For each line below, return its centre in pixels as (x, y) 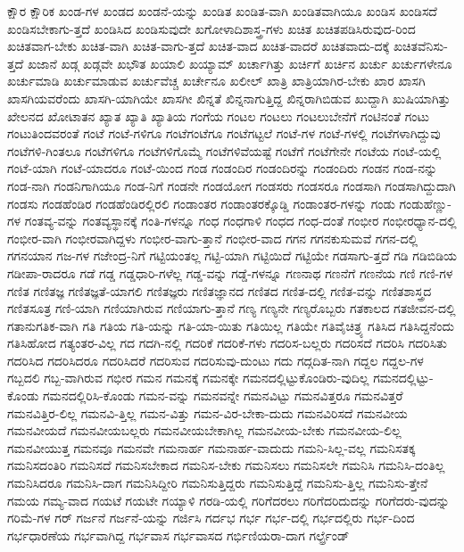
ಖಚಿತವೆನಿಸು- (420, 46)
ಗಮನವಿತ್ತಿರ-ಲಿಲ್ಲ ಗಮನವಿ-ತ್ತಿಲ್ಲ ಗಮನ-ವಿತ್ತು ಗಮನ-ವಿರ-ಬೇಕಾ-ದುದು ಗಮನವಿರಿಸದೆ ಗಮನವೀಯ (207, 412)
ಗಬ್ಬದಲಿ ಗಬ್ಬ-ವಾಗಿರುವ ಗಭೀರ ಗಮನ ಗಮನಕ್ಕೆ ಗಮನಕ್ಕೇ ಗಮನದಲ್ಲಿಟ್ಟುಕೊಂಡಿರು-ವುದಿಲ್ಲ (188, 378)
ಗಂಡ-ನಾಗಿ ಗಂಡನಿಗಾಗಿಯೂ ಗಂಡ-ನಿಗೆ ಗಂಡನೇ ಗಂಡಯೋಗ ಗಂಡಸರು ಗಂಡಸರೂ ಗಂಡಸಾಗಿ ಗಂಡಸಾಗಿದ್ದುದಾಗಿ (232, 185)
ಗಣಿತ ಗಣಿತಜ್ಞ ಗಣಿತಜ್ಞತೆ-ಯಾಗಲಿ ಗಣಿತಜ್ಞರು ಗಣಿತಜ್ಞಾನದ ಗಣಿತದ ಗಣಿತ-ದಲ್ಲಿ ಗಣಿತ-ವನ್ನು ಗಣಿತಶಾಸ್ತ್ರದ (220, 290)
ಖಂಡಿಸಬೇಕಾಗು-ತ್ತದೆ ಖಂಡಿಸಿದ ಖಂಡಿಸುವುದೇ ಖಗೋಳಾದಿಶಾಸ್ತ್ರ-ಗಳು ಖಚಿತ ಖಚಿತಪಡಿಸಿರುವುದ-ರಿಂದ (211, 28)
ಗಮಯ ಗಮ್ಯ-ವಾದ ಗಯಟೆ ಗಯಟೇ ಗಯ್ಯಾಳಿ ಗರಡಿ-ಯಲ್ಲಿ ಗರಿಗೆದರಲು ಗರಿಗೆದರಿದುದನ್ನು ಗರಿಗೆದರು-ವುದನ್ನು (228, 500)
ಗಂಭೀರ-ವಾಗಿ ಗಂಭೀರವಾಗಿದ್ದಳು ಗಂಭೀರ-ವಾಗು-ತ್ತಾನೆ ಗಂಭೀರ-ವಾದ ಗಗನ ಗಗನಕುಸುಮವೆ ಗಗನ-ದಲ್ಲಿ (213, 238)
